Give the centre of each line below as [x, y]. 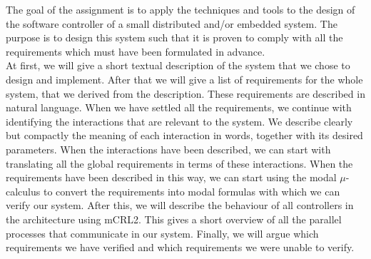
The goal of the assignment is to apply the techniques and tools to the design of [181, 9]
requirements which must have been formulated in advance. [136, 51]
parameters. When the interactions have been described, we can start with [168, 149]
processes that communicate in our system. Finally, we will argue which [162, 233]
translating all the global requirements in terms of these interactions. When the [179, 163]
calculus [23, 191]
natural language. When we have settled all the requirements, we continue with [179, 107]
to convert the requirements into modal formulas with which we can [192, 191]
